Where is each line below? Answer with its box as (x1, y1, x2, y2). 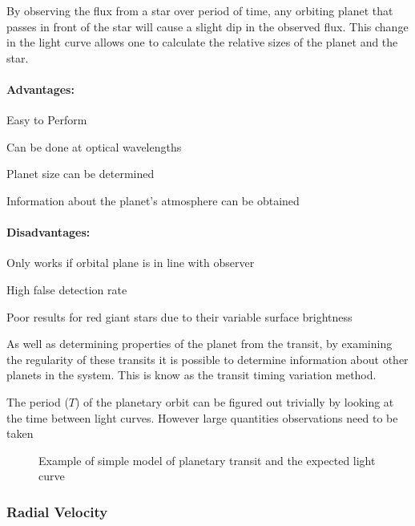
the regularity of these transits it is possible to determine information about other (6, 350, 409, 367)
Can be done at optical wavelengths (6, 138, 182, 155)
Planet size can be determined (6, 165, 155, 182)
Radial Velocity (6, 501, 108, 521)
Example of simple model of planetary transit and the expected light (38, 451, 376, 468)
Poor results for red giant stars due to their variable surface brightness (6, 308, 353, 325)
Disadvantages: (6, 224, 91, 241)
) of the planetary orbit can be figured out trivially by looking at (75, 393, 394, 410)
